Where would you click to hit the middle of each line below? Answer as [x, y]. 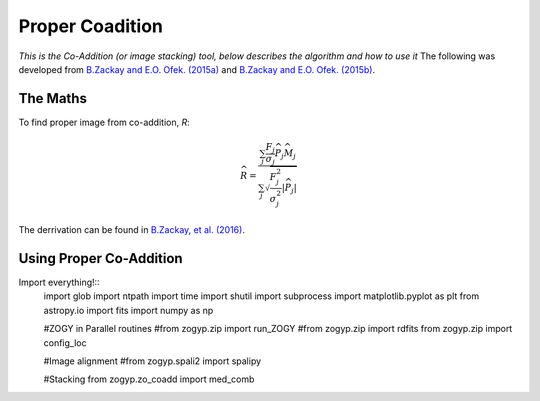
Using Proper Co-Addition [101, 258]
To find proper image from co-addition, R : [104, 122]
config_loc [65, 342]
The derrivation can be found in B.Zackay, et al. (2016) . [131, 230]
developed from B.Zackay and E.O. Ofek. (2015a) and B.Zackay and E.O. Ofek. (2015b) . [196, 69]
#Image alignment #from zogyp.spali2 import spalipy [152, 361]
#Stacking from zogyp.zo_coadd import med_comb [149, 379]
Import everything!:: [59, 282]
